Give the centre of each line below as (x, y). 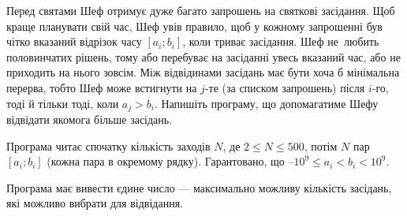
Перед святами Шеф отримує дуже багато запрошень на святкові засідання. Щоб (201, 10)
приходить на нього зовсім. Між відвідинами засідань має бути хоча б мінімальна (203, 72)
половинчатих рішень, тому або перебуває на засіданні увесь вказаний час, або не (203, 56)
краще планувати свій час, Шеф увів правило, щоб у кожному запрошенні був (194, 26)
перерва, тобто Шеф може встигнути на (102, 87)
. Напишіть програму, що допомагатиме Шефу (266, 103)
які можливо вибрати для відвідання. (95, 203)
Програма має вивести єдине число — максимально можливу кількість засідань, (199, 187)
